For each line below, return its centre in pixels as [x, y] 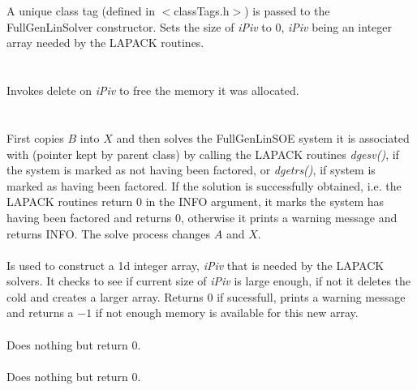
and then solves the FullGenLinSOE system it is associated [263, 137]
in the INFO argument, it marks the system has [265, 201]
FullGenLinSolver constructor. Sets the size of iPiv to [139, 26]
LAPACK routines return [70, 201]
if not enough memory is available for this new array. [227, 313]
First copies [35, 137]
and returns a [40, 313]
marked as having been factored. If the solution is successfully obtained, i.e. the [204, 185]
